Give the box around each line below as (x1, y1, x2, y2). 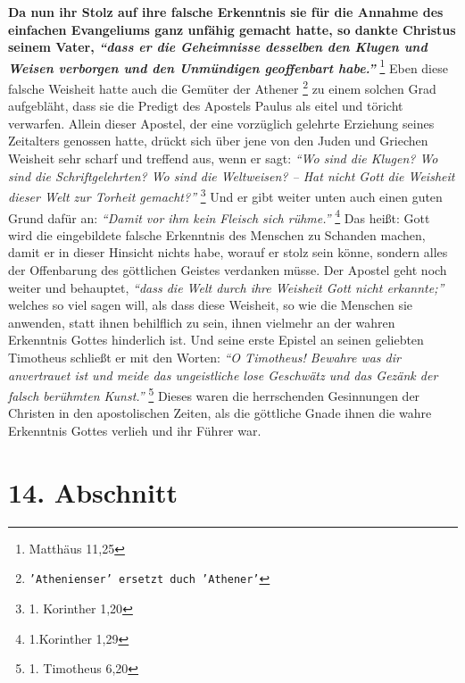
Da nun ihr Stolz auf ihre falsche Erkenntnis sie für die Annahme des (8, 3, 444, 21)
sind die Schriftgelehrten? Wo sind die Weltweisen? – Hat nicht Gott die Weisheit (8, 166, 455, 185)
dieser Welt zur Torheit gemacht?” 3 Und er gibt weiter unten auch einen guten (8, 185, 443, 205)
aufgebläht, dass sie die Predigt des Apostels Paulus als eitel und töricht (8, 96, 403, 115)
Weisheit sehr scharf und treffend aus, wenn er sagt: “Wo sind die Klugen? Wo (8, 149, 438, 168)
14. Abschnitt (8, 473, 178, 510)
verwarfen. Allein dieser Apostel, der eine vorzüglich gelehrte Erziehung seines (8, 113, 435, 132)
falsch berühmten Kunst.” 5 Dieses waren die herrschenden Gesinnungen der (8, 384, 420, 404)
